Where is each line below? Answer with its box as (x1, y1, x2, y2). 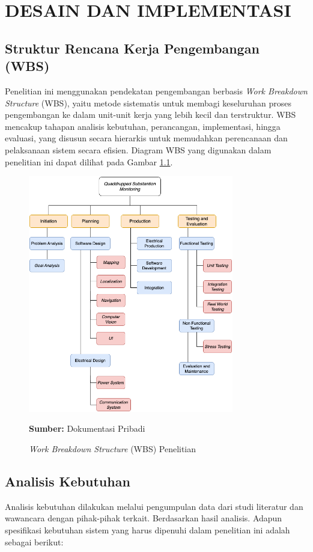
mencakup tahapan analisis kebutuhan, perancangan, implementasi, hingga (5, 120, 281, 132)
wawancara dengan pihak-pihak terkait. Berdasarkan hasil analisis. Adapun (5, 512, 282, 524)
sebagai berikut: (5, 535, 64, 548)
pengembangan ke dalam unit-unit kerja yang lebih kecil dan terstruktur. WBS (5, 108, 296, 121)
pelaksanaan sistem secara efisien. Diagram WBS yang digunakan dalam (5, 143, 272, 156)
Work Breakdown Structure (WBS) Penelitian (29, 443, 196, 455)
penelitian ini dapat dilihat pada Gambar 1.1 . (5, 155, 173, 168)
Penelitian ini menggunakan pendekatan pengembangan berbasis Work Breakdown (5, 84, 308, 97)
